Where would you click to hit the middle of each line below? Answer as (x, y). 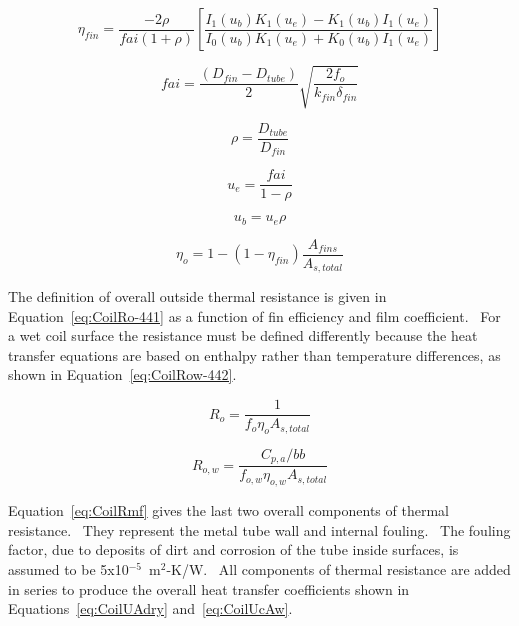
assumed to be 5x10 (68, 568)
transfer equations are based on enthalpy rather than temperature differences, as (254, 354)
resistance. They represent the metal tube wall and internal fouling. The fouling (259, 529)
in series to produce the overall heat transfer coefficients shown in (209, 588)
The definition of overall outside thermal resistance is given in (197, 296)
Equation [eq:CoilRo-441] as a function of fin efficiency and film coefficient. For (254, 315)
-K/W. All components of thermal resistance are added (338, 568)
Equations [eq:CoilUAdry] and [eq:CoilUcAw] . (150, 608)
